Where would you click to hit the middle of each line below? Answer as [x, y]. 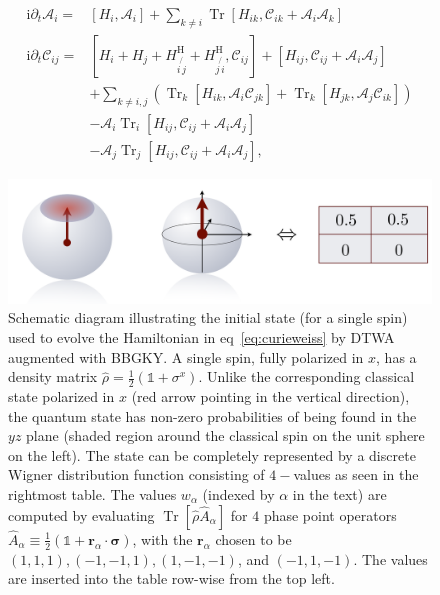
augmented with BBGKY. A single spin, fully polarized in [186, 356]
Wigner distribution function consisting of [136, 474]
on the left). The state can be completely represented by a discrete [212, 454]
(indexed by [238, 493]
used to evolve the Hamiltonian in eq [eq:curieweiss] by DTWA [201, 336]
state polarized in [61, 396]
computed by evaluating [81, 514]
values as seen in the [356, 474]
